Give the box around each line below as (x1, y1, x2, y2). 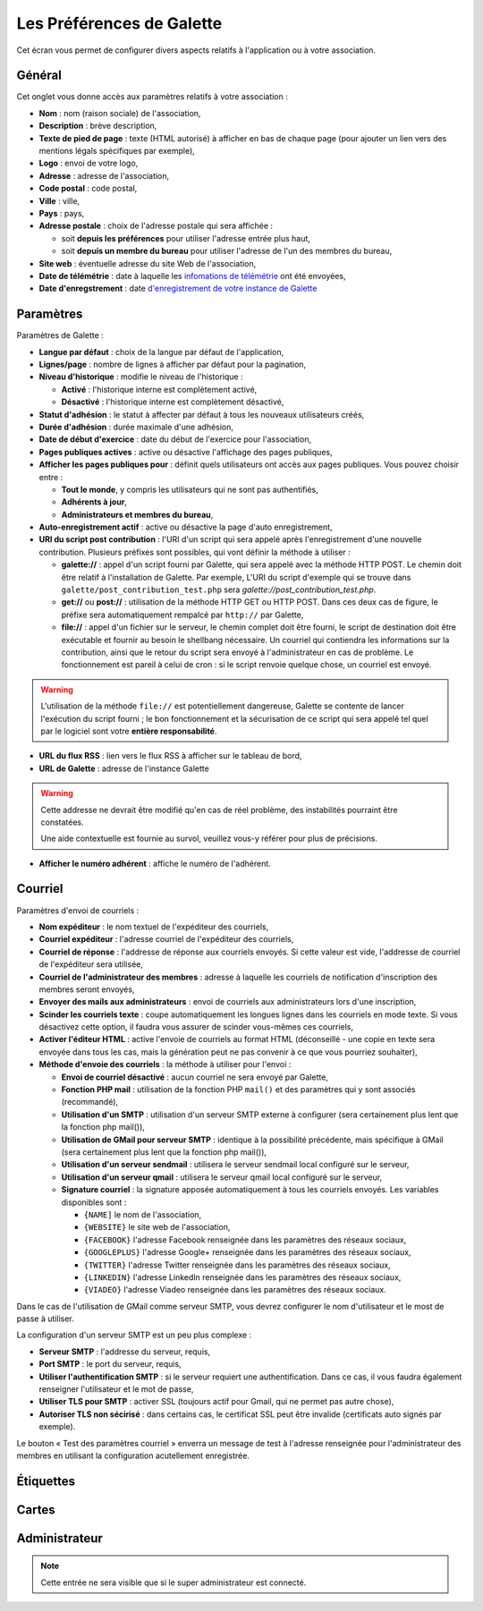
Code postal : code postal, (38, 183, 138, 194)
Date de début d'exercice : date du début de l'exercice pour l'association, (38, 434, 312, 445)
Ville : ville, (38, 195, 80, 206)
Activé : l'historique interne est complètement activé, (61, 384, 258, 394)
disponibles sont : (61, 1197, 127, 1208)
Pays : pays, (38, 208, 85, 218)
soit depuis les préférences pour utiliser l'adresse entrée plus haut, (61, 233, 310, 243)
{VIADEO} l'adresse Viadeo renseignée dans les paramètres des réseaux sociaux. (83, 1285, 386, 1295)
